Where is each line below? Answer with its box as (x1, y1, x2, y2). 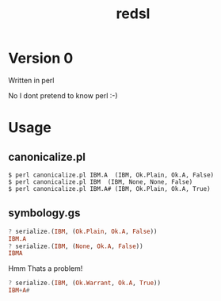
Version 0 (8, 49, 74, 67)
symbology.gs (8, 207, 81, 220)
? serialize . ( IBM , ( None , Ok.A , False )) (8, 242, 144, 250)
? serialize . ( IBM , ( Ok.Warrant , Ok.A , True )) (8, 279, 161, 288)
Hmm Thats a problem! (8, 264, 83, 273)
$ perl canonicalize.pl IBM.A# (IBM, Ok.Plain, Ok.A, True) (8, 185, 211, 192)
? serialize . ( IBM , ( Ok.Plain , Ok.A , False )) (8, 227, 158, 235)
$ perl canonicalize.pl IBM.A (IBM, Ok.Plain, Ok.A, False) (8, 171, 215, 179)
